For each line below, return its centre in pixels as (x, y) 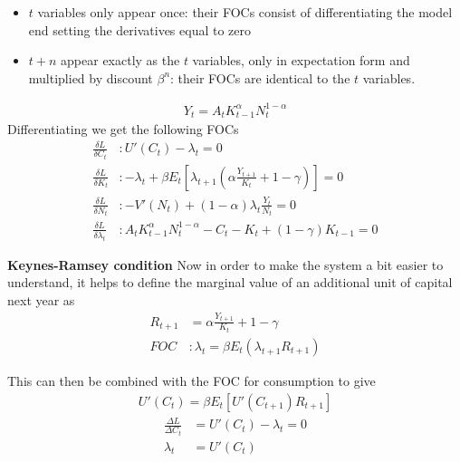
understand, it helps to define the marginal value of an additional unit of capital (230, 282)
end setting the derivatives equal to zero (140, 29)
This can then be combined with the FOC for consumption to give (192, 381)
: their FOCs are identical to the (260, 77)
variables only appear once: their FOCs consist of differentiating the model (245, 12)
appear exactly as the (120, 60)
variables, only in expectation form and (301, 60)
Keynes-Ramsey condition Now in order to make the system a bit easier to (225, 264)
